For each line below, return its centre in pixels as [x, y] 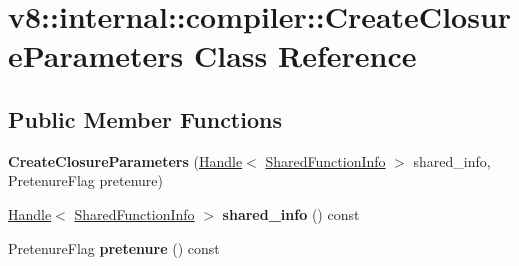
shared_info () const [291, 213]
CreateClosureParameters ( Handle [125, 160]
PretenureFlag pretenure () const [114, 247]
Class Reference [305, 55]
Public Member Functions [145, 118]
